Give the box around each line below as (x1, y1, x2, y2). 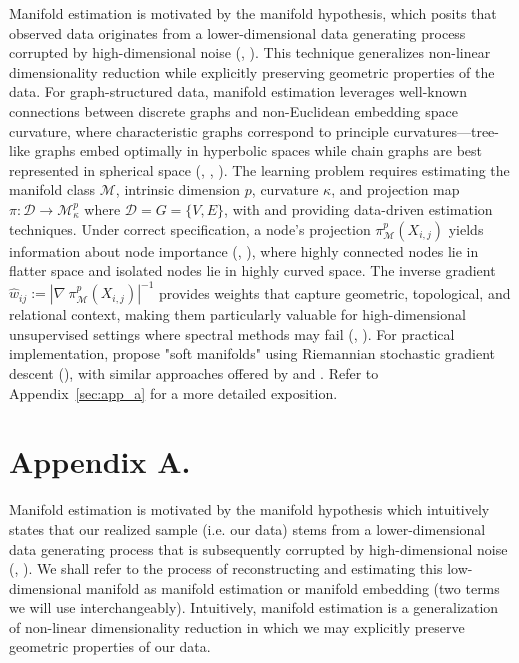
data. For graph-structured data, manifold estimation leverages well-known (9, 81, 467, 102)
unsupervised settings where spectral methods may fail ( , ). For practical (9, 323, 455, 344)
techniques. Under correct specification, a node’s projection (9, 218, 371, 239)
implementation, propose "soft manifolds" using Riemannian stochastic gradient (9, 343, 496, 364)
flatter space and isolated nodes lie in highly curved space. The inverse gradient (9, 260, 496, 281)
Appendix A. (9, 441, 191, 482)
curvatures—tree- (393, 120, 499, 141)
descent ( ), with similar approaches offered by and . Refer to (9, 363, 379, 383)
